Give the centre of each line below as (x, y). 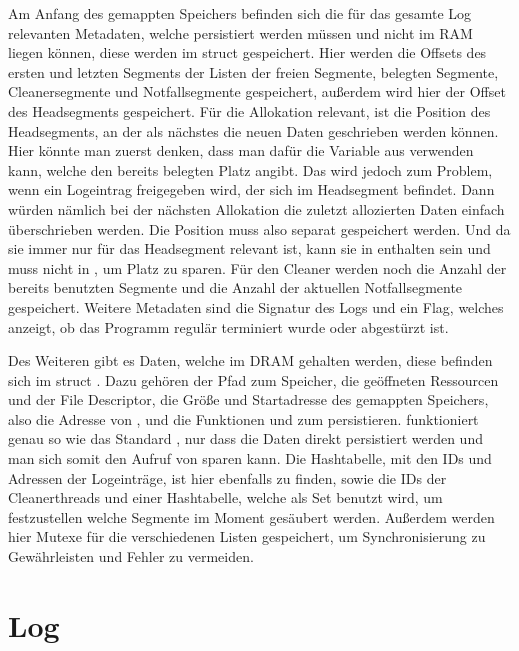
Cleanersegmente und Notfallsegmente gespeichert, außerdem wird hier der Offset (257, 91)
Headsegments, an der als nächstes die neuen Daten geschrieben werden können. (253, 130)
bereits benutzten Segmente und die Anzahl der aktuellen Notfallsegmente (235, 287)
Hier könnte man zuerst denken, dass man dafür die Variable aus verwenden (241, 150)
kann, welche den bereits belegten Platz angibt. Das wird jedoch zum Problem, (250, 169)
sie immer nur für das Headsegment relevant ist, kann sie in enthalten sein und (249, 248)
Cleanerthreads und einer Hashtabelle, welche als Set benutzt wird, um (225, 497)
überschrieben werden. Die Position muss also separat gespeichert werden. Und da (259, 228)
